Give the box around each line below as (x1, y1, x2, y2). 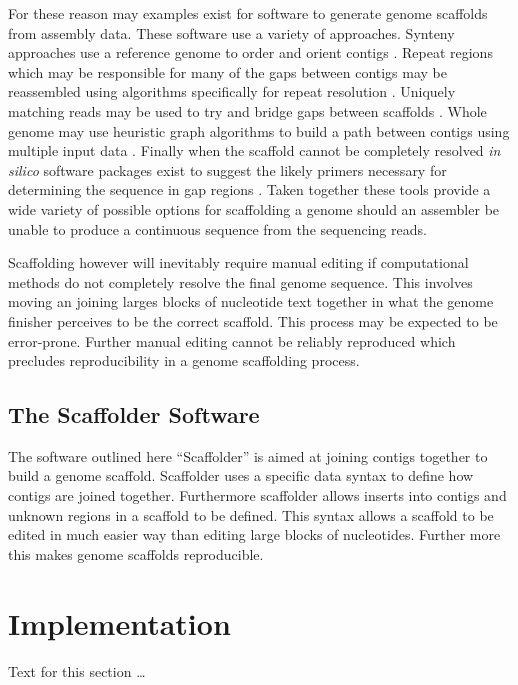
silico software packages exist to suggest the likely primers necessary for (8, 159, 447, 180)
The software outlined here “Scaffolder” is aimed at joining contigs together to (8, 445, 488, 466)
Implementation (8, 602, 231, 643)
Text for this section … (8, 660, 146, 681)
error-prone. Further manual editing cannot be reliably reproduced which (8, 330, 456, 351)
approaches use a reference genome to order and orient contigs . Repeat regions (8, 42, 493, 63)
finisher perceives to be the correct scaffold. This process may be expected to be (8, 310, 498, 331)
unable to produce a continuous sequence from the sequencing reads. (8, 218, 427, 239)
